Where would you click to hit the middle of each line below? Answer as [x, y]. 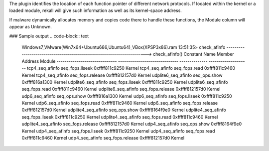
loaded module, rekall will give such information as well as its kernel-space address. [95, 10]
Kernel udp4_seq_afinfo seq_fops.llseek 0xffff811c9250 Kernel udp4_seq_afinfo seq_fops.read [118, 131]
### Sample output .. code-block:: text [49, 36]
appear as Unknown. [31, 27]
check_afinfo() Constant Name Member [193, 54]
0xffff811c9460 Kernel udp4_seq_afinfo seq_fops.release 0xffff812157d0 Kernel [103, 138]
